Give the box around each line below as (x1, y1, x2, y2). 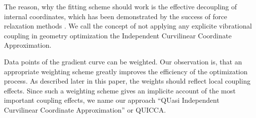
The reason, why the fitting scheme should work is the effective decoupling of (4, 1, 237, 11)
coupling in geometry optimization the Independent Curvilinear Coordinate (4, 30, 232, 40)
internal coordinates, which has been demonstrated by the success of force (4, 11, 227, 21)
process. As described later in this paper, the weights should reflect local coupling (4, 76, 251, 86)
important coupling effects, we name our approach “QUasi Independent (4, 95, 219, 105)
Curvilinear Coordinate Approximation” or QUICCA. (4, 104, 166, 115)
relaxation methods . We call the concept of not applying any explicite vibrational (4, 21, 252, 31)
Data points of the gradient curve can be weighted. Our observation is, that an (4, 56, 242, 66)
